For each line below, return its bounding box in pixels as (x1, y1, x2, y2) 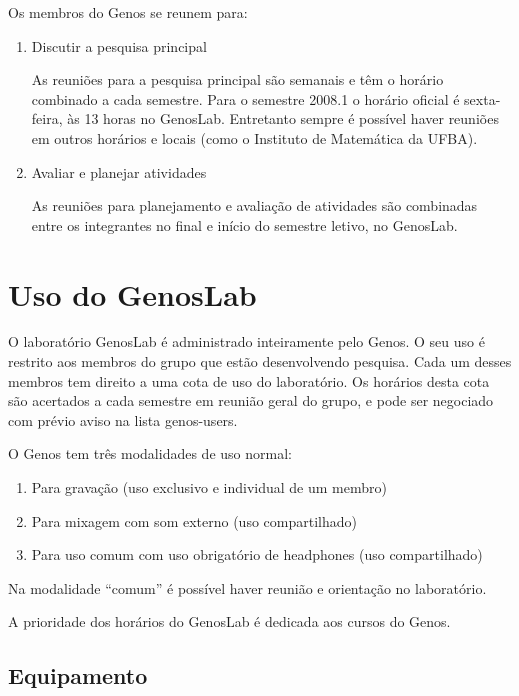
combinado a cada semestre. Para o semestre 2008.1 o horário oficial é (31, 88, 460, 109)
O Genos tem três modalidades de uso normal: (8, 443, 292, 464)
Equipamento (8, 660, 148, 691)
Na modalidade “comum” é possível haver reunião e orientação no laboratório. (8, 577, 487, 598)
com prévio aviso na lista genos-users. (8, 409, 238, 430)
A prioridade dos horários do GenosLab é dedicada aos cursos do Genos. (8, 611, 451, 632)
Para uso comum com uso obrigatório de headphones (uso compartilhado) (31, 544, 483, 565)
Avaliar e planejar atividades (31, 161, 207, 182)
